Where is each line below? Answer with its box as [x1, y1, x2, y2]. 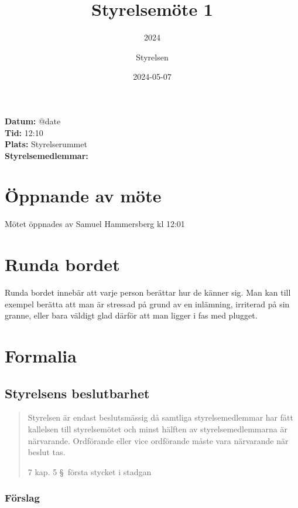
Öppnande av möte [5, 184, 162, 208]
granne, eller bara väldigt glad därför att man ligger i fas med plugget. [5, 309, 258, 321]
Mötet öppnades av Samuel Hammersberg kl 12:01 [5, 218, 185, 230]
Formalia [5, 344, 77, 368]
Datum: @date [5, 114, 61, 127]
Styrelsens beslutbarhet [5, 384, 150, 402]
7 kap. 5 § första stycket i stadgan [28, 465, 152, 477]
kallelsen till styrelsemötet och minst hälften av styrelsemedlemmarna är [28, 423, 287, 435]
